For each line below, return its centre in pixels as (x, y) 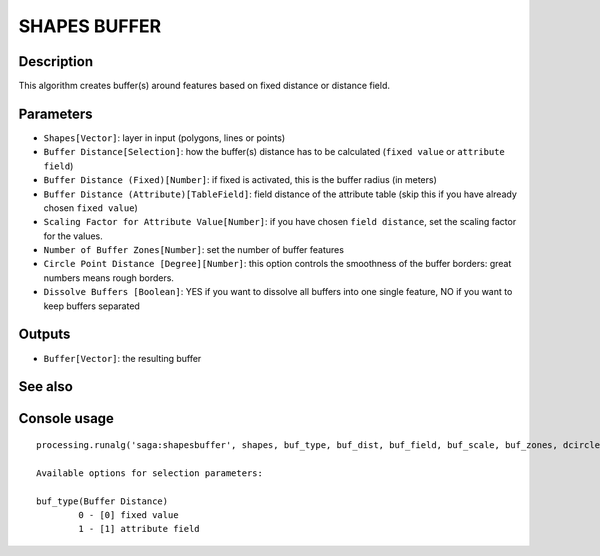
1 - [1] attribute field (139, 529)
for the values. (73, 236)
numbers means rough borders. (109, 277)
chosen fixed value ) (91, 207)
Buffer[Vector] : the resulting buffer (122, 358)
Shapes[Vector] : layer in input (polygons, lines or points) (164, 137)
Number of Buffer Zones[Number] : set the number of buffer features (194, 250)
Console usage (66, 418)
